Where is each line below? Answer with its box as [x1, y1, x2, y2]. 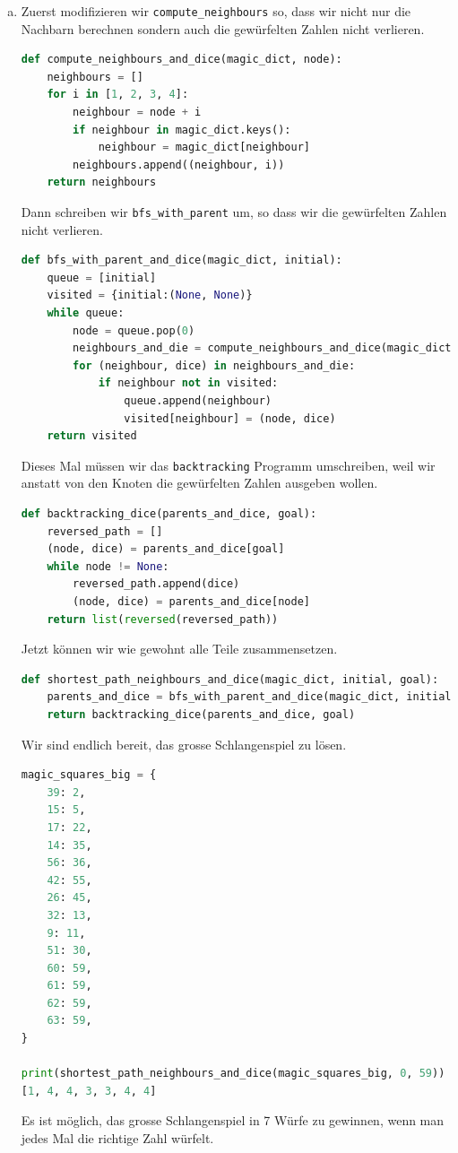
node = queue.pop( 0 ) [73, 324, 195, 337]
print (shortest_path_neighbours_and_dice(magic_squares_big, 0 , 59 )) [21, 1067, 445, 1080]
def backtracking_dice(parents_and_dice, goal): [21, 507, 317, 521]
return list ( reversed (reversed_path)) [47, 612, 279, 626]
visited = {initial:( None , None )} [47, 289, 253, 302]
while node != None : [47, 559, 169, 573]
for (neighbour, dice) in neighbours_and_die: [73, 359, 356, 372]
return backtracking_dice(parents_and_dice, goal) [47, 707, 356, 721]
